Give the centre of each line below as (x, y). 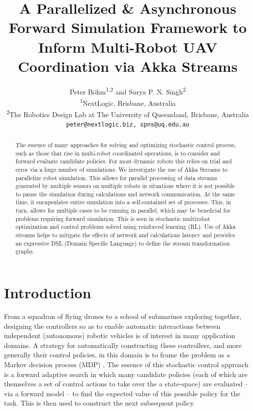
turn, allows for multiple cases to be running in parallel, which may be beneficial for (123, 210)
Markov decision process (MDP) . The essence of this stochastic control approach (126, 364)
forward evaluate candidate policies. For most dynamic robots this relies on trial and (124, 161)
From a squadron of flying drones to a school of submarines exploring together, (123, 316)
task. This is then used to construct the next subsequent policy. (100, 403)
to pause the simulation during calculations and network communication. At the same (125, 194)
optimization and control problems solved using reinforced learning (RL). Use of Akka (126, 227)
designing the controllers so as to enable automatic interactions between (112, 326)
